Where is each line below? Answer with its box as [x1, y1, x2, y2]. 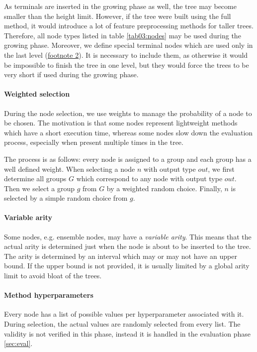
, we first [208, 163, 235, 174]
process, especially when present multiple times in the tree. [4, 137, 183, 147]
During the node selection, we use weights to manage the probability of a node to [4, 108, 252, 118]
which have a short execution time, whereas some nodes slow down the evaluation [4, 127, 253, 137]
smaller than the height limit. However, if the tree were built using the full [4, 10, 231, 21]
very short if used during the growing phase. [4, 69, 139, 80]
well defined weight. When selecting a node [4, 163, 135, 174]
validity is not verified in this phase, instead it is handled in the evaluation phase [4, 328, 251, 339]
